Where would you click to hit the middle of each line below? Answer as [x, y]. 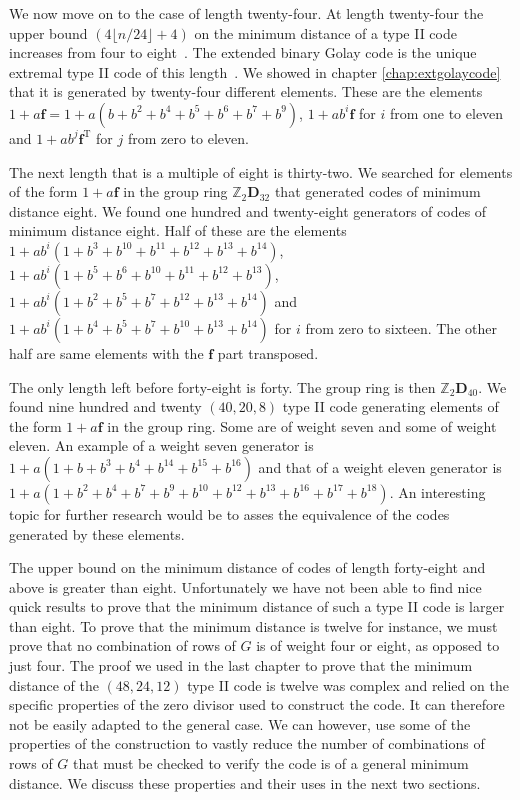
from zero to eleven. [188, 137]
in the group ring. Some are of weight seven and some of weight [302, 425]
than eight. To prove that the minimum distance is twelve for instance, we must [253, 625]
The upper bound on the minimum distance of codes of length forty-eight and [247, 567]
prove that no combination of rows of [122, 645]
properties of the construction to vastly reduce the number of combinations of [247, 743]
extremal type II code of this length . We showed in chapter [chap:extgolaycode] [255, 71]
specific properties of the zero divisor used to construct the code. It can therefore [257, 704]
